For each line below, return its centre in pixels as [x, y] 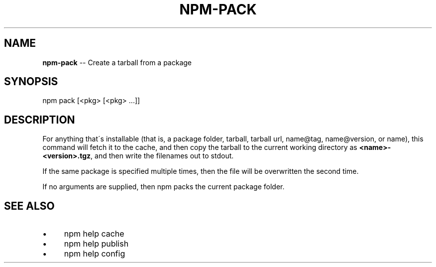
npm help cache [94, 234]
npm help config [95, 254]
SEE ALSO [29, 206]
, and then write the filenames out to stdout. [162, 156]
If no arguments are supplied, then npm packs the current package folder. [163, 187]
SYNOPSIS [31, 82]
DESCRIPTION [40, 120]
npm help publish [96, 244]
